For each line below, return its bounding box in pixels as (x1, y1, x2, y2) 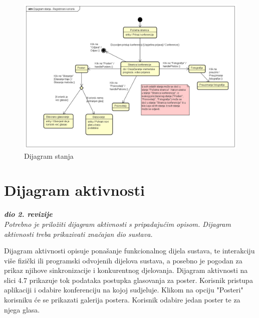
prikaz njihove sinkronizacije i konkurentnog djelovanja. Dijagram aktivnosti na (4, 265, 248, 275)
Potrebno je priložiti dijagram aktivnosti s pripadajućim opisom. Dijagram (4, 218, 231, 229)
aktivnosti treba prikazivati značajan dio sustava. (4, 228, 153, 239)
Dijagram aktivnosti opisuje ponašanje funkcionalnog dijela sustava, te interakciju (4, 245, 255, 256)
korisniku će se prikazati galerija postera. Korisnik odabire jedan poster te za (4, 294, 240, 305)
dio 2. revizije (4, 209, 53, 219)
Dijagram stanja (24, 150, 74, 161)
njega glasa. (4, 304, 40, 314)
